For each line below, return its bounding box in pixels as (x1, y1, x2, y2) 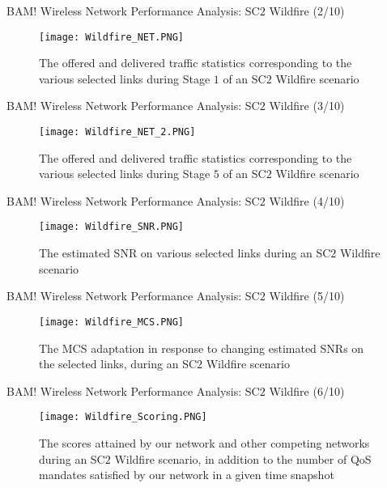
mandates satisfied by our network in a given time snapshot (39, 466, 334, 483)
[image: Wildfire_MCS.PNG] (39, 316, 184, 328)
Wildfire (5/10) (269, 287, 345, 304)
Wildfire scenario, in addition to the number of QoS (114, 450, 372, 467)
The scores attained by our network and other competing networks (39, 435, 370, 451)
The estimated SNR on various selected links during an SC (39, 244, 331, 261)
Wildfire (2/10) (269, 2, 345, 19)
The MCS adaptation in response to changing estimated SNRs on (39, 339, 364, 356)
